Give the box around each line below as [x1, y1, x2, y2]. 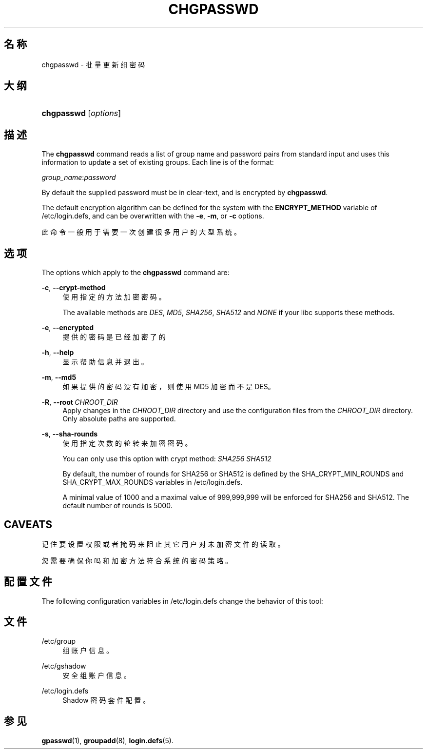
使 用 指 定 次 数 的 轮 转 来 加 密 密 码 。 [62, 439, 192, 448]
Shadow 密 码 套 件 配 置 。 [62, 695, 150, 704]
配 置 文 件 [4, 575, 52, 588]
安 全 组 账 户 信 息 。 [62, 671, 131, 679]
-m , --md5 [41, 373, 77, 382]
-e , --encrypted [41, 323, 94, 332]
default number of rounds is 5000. [62, 501, 173, 510]
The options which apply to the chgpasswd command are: [41, 268, 230, 277]
